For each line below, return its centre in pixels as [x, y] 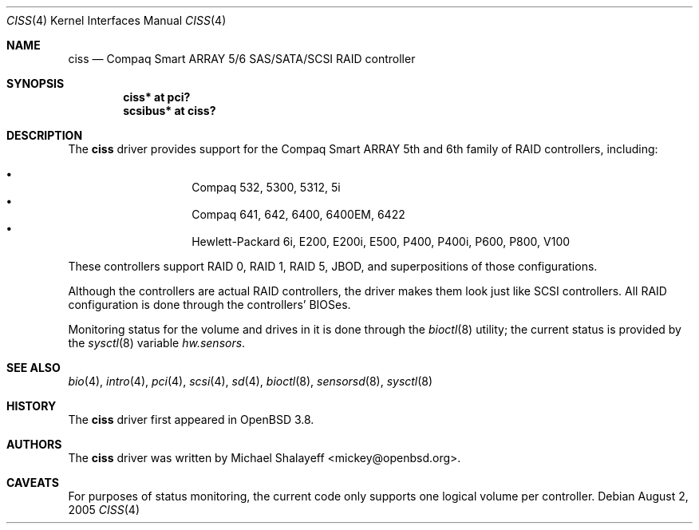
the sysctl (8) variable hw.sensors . [157, 343]
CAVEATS [33, 483]
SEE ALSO [34, 368]
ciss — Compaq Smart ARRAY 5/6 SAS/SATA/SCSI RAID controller [242, 59]
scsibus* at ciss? [170, 111]
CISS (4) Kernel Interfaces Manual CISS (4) [116, 20]
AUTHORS [34, 444]
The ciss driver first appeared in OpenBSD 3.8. [191, 419]
